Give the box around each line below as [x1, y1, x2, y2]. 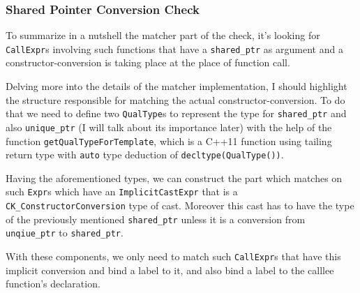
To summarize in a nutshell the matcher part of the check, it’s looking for [6, 28, 320, 43]
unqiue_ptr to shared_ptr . [6, 225, 123, 240]
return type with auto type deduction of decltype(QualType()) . [6, 147, 284, 162]
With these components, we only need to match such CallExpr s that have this [6, 249, 341, 264]
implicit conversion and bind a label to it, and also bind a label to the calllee [6, 262, 334, 277]
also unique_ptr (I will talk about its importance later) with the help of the [6, 119, 332, 134]
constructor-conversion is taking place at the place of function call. [6, 55, 290, 70]
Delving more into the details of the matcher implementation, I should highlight [6, 79, 347, 93]
